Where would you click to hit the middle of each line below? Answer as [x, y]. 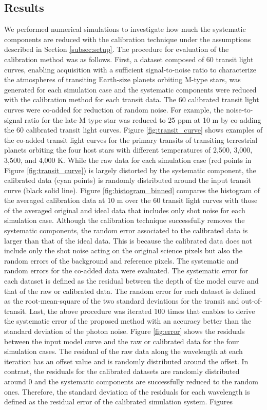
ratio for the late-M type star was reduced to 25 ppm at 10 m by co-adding [143, 119]
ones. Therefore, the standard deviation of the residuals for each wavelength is [127, 391]
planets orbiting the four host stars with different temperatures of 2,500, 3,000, [128, 150]
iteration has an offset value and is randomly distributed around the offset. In [126, 361]
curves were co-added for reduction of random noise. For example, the [114, 109]
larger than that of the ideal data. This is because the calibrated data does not [128, 240]
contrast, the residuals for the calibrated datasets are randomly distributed [122, 371]
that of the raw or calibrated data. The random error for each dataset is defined [130, 291]
